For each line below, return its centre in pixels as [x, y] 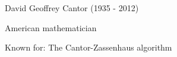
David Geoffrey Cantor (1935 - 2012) [72, 8]
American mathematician [51, 27]
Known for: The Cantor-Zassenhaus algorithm [88, 47]
